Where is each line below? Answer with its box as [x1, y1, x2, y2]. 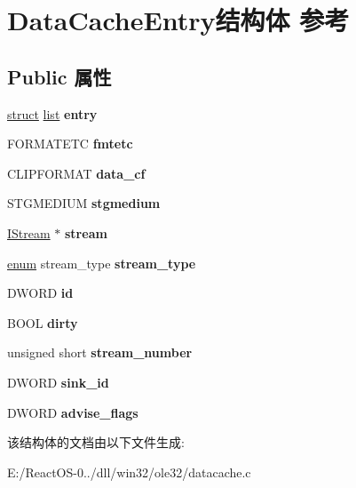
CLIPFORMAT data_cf [7, 164, 146, 182]
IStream [7, 223, 51, 242]
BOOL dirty [7, 313, 78, 332]
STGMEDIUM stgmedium [7, 194, 161, 212]
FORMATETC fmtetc [7, 134, 133, 153]
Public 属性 [7, 62, 112, 90]
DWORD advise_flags [7, 403, 138, 421]
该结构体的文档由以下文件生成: [7, 433, 185, 452]
